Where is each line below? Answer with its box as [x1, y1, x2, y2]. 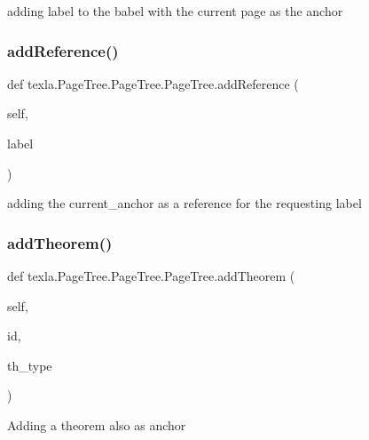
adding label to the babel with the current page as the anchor [7, 2, 343, 20]
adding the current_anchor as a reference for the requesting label [7, 194, 362, 212]
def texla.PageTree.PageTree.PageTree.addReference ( [7, 74, 299, 92]
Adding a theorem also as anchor [7, 415, 186, 434]
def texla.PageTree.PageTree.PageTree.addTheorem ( [7, 267, 295, 284]
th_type [7, 356, 52, 374]
